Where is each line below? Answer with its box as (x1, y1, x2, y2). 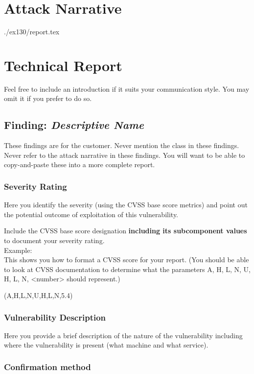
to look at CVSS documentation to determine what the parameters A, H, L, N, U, (4, 264, 251, 274)
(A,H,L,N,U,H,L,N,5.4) (4, 290, 73, 300)
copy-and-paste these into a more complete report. (4, 159, 155, 170)
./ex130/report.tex (4, 26, 60, 37)
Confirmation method (4, 360, 91, 373)
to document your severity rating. (4, 235, 105, 246)
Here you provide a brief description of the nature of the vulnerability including (4, 330, 243, 340)
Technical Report (4, 55, 122, 75)
